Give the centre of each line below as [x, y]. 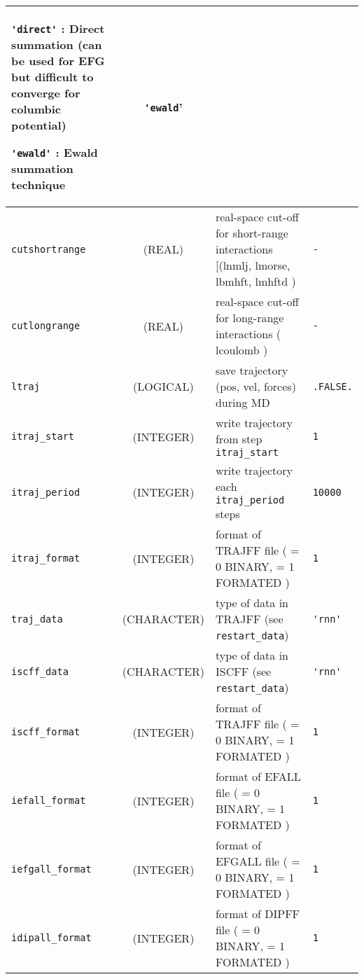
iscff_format [46, 732]
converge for [46, 93]
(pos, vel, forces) [255, 386]
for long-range [250, 318]
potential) [39, 125]
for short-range [252, 233]
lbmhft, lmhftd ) [255, 281]
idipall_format [51, 938]
